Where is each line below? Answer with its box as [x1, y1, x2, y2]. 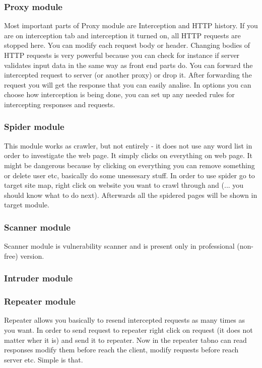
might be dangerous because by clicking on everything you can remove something [4, 160, 255, 170]
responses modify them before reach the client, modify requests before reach [4, 344, 239, 355]
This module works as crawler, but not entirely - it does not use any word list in [4, 140, 252, 151]
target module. [4, 199, 49, 210]
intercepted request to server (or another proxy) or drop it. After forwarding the [4, 69, 252, 80]
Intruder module [4, 272, 73, 284]
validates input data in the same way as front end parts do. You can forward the [4, 59, 253, 70]
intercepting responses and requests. [4, 99, 115, 109]
